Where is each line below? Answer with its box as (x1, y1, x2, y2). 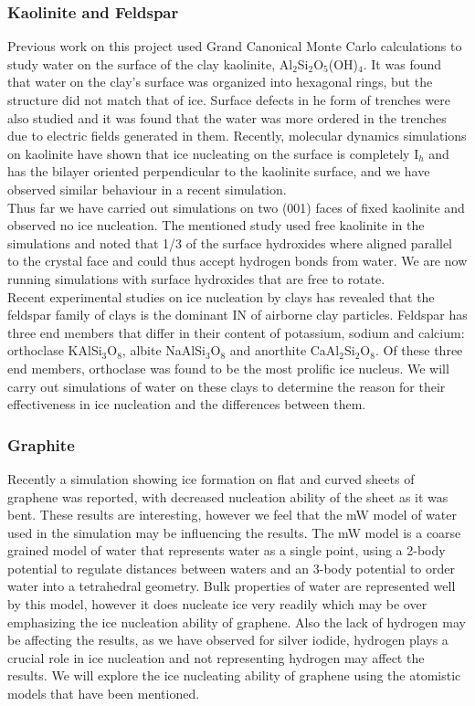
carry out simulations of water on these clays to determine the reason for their (7, 376, 446, 395)
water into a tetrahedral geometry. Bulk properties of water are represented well (7, 576, 456, 595)
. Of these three (375, 341, 463, 360)
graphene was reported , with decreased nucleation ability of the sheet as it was (7, 487, 449, 506)
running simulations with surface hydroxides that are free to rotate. (7, 269, 385, 288)
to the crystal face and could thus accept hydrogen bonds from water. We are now (7, 251, 468, 270)
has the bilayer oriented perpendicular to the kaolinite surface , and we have (7, 162, 430, 181)
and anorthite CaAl (229, 341, 340, 360)
